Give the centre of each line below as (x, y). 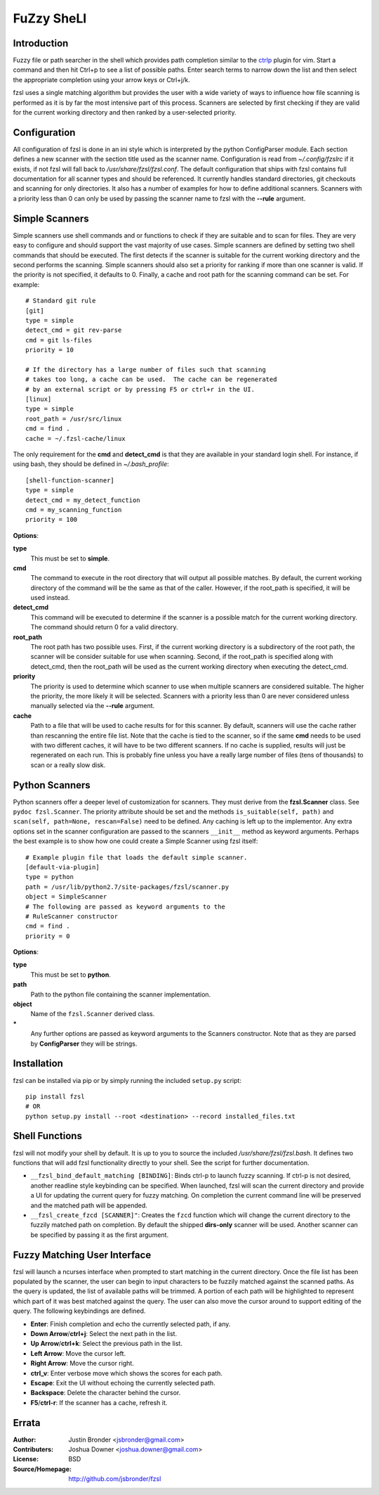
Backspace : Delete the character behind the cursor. (106, 1393)
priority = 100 (52, 520)
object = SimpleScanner (66, 897)
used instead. (50, 598)
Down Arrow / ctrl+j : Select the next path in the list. (104, 1333)
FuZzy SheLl (50, 18)
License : (26, 1459)
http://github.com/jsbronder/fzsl (115, 1479)
